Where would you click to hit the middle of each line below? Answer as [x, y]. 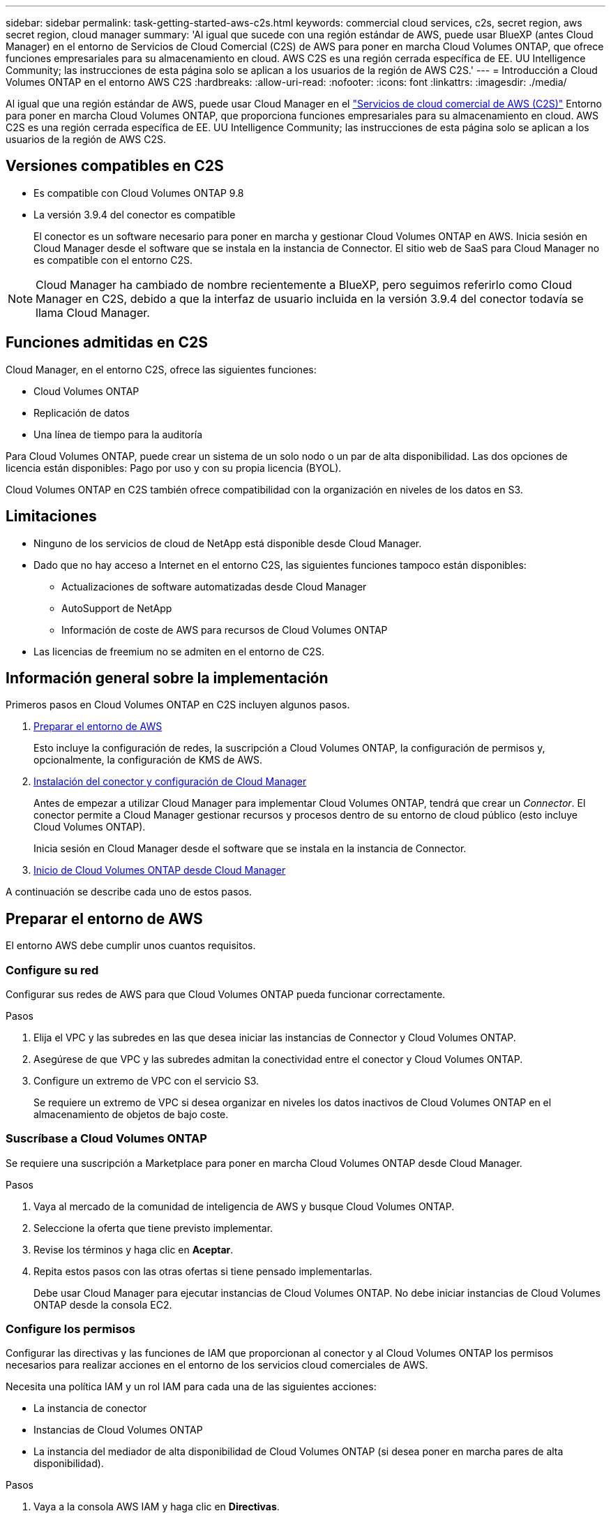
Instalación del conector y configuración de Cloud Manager [170, 782]
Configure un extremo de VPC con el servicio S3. [146, 1080]
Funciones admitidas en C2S [107, 343]
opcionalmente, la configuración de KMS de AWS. [148, 760]
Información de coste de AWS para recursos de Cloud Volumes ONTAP [225, 630]
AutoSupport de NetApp [117, 608]
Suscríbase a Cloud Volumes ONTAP [106, 1139]
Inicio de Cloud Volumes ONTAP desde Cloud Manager [160, 870]
